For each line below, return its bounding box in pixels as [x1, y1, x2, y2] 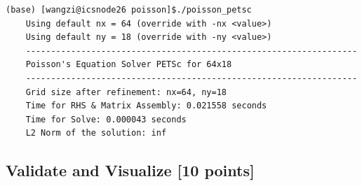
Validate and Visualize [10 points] [6, 159, 255, 181]
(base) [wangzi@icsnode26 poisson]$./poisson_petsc [6, 5, 252, 15]
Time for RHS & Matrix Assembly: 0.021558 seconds [25, 101, 267, 111]
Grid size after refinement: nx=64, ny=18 [25, 87, 227, 97]
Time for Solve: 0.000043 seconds [25, 114, 187, 124]
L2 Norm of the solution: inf [25, 128, 167, 138]
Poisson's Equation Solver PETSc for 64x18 [25, 59, 232, 70]
